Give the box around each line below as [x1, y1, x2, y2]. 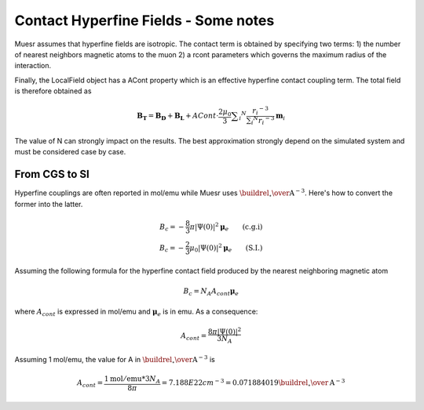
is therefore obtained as [14, 86, 92, 96]
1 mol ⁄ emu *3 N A [104, 374, 161, 385]
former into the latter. [14, 199, 83, 209]
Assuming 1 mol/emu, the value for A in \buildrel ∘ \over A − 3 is [14, 354, 215, 366]
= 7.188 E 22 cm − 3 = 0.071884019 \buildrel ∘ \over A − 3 [161, 377, 345, 390]
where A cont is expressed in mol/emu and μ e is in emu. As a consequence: [14, 307, 258, 318]
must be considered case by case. [14, 147, 126, 157]
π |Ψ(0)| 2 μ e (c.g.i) [189, 220, 263, 233]
